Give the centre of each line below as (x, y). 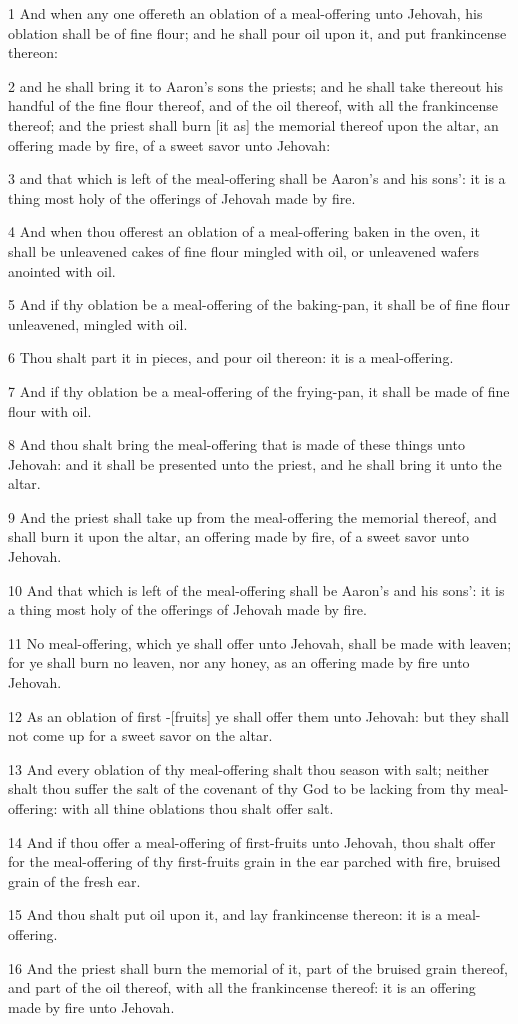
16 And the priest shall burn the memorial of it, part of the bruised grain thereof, (258, 967)
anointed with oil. (62, 270)
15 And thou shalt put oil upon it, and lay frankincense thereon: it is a (225, 914)
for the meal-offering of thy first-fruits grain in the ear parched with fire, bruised (254, 861)
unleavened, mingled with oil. (98, 323)
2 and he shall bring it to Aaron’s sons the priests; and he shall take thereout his (256, 85)
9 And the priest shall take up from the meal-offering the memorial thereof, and (252, 516)
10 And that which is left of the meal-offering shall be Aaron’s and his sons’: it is (256, 589)
